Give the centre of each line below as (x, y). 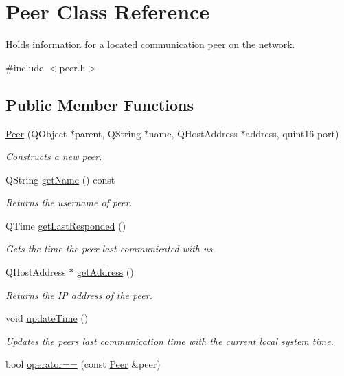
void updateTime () (47, 318)
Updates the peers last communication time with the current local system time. (170, 341)
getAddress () (105, 272)
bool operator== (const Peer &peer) (83, 364)
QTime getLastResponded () (66, 225)
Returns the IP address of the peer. (79, 295)
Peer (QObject (36, 133)
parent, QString (108, 133)
